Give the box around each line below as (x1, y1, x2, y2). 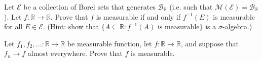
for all (4, 21, 23, 32)
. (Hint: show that (43, 21, 99, 32)
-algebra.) (222, 21, 252, 32)
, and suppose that (180, 38, 239, 48)
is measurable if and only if (96, 11, 181, 22)
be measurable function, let (67, 38, 152, 48)
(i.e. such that (169, 2, 213, 12)
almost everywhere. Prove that (27, 48, 123, 58)
